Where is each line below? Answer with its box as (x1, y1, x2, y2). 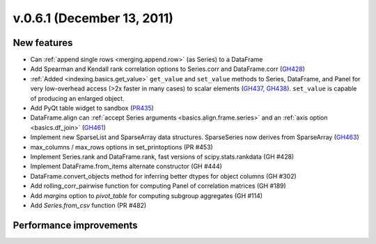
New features (13, 37, 73, 49)
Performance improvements (13, 219, 139, 231)
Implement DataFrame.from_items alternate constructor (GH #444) (30, 162, 223, 170)
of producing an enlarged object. (30, 94, 125, 102)
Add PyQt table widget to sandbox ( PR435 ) (30, 104, 155, 113)
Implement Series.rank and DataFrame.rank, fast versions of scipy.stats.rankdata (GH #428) (30, 152, 295, 161)
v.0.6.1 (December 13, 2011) (13, 10, 174, 26)
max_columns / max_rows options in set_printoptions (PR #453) (30, 143, 214, 151)
